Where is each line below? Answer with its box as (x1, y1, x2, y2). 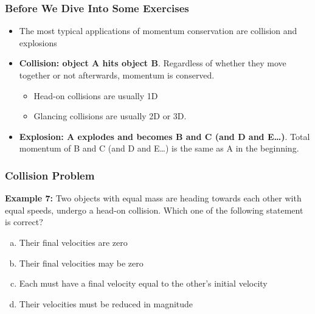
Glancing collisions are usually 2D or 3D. (33, 110, 187, 122)
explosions (19, 36, 57, 49)
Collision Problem (5, 167, 95, 183)
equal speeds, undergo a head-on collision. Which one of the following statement (5, 203, 303, 216)
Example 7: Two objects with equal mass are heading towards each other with (5, 192, 302, 204)
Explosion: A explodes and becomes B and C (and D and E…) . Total (19, 130, 310, 142)
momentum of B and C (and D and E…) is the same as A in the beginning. (19, 142, 299, 155)
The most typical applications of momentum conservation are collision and (19, 24, 297, 37)
